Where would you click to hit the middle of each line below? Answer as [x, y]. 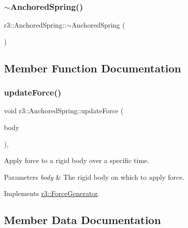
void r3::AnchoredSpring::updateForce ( [64, 111]
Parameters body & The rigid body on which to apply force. [94, 177]
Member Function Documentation [93, 68]
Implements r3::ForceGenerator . [52, 193]
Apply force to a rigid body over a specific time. [77, 160]
